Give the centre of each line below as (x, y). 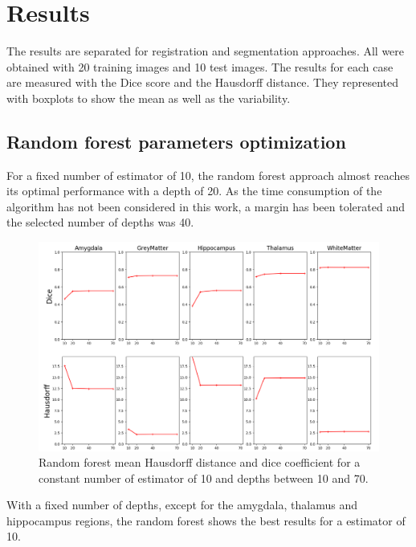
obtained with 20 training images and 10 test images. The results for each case (200, 66)
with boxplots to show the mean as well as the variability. (149, 98)
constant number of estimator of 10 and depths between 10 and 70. (204, 478)
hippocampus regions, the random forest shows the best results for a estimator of (206, 520)
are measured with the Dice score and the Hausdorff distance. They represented (203, 82)
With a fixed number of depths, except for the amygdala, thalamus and (182, 505)
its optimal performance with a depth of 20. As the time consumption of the (194, 191)
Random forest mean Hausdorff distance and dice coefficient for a (200, 462)
